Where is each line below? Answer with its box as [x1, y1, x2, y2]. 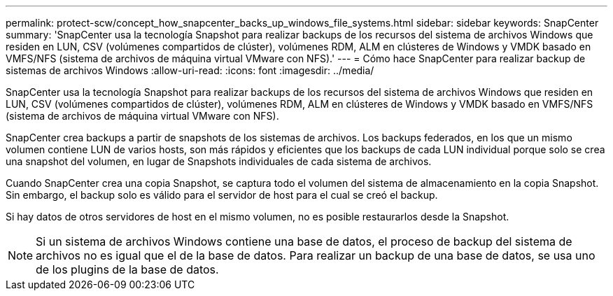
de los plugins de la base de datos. [36, 262, 219, 276]
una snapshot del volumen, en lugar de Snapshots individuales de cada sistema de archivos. [6, 155, 432, 167]
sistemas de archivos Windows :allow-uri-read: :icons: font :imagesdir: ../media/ [6, 64, 374, 76]
